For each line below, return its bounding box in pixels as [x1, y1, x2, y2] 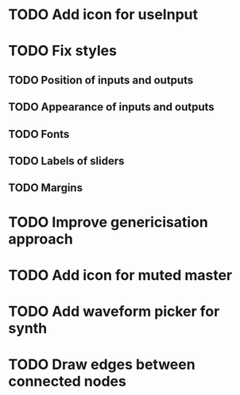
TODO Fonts [8, 127, 70, 140]
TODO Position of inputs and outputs [8, 73, 194, 86]
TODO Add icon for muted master [8, 266, 233, 284]
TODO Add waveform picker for [8, 302, 220, 320]
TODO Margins [8, 181, 83, 195]
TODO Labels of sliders [8, 154, 125, 167]
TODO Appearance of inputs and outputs [8, 101, 215, 114]
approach [8, 230, 73, 247]
